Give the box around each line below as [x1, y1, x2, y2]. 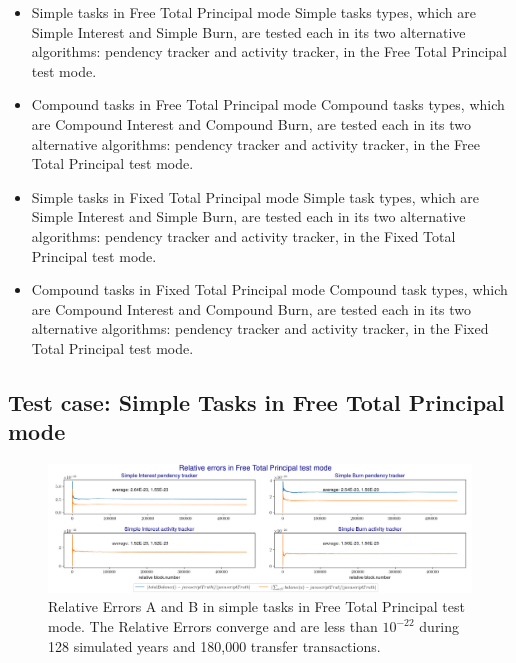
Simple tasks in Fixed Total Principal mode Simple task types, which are [31, 186, 480, 207]
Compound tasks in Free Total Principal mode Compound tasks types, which [31, 94, 505, 115]
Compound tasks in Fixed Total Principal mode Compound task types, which [31, 279, 508, 300]
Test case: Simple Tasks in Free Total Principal [8, 386, 505, 417]
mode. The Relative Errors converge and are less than [48, 616, 378, 637]
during [419, 616, 460, 637]
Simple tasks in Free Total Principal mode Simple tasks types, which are [31, 2, 477, 22]
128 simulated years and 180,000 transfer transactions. [48, 635, 381, 656]
